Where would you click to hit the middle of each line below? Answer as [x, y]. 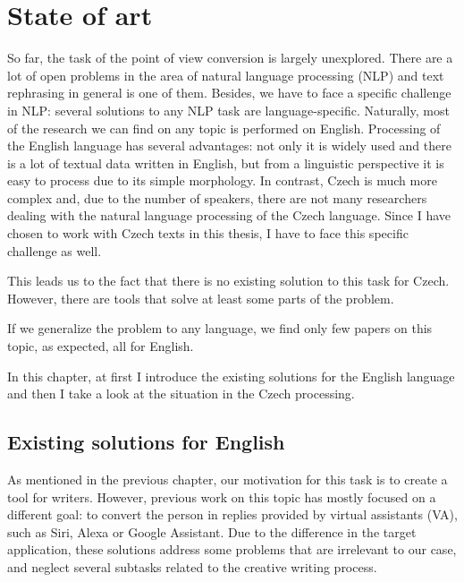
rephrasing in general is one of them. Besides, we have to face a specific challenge [229, 93]
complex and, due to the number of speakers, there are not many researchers [217, 197]
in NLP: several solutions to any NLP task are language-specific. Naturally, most [228, 110]
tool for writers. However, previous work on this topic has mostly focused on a [222, 496]
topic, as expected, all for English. [101, 346]
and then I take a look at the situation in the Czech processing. [181, 394]
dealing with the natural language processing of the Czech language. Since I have [229, 215]
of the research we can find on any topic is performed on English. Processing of [224, 128]
